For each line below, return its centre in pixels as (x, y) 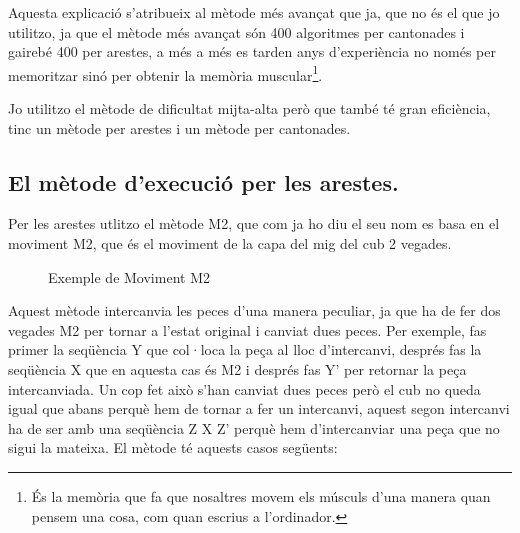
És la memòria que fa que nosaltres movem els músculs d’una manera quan (261, 495)
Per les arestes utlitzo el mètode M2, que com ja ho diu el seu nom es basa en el (254, 223)
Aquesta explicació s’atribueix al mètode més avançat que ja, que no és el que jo (254, 12)
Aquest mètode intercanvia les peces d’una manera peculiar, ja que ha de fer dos (254, 310)
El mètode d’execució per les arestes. (203, 181)
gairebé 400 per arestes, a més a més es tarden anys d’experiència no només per (252, 51)
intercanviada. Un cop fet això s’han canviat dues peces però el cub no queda (244, 388)
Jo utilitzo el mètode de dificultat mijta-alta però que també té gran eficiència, (249, 108)
